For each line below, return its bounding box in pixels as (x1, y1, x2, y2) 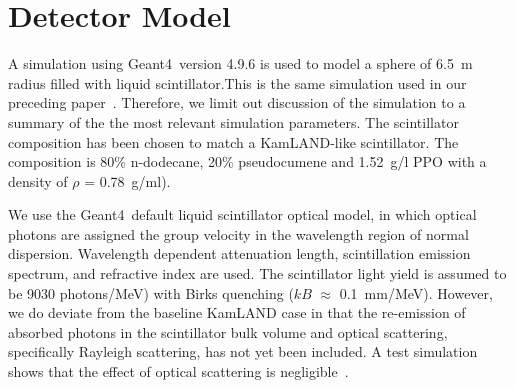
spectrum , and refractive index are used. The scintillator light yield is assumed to (8, 263, 507, 284)
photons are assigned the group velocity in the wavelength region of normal (8, 223, 469, 244)
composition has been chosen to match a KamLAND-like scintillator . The (8, 131, 459, 152)
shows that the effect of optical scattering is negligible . (8, 361, 349, 382)
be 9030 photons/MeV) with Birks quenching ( (8, 282, 294, 303)
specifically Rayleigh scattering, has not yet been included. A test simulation (8, 341, 478, 362)
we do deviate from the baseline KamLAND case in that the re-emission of (8, 302, 466, 323)
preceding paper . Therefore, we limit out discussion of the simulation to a (8, 92, 466, 113)
